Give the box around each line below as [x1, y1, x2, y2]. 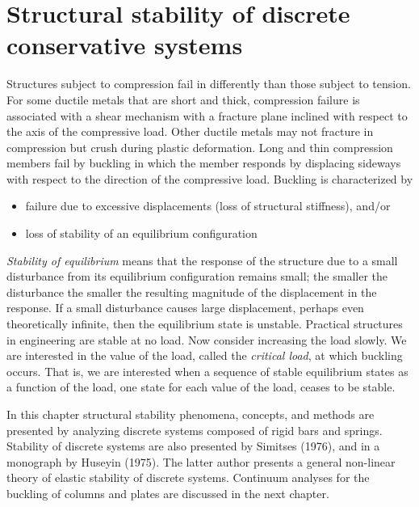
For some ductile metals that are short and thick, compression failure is [6, 91, 360, 108]
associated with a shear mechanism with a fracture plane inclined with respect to [6, 107, 408, 124]
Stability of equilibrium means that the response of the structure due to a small [6, 251, 398, 268]
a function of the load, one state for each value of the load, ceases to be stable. [6, 378, 396, 395]
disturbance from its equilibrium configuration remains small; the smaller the [6, 268, 388, 285]
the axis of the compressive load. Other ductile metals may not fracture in [6, 123, 374, 140]
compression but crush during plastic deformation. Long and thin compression [6, 138, 393, 155]
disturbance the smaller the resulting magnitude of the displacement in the [6, 283, 377, 300]
